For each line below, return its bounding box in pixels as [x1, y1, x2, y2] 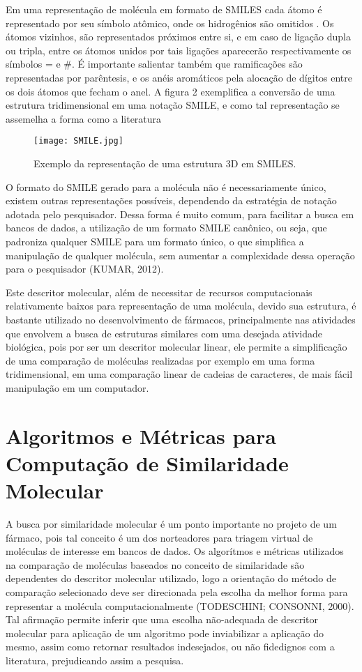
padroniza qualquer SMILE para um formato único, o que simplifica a [6, 234, 304, 248]
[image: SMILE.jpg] [33, 136, 123, 146]
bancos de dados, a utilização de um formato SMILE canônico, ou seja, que [6, 220, 327, 235]
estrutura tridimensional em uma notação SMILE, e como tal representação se [6, 98, 340, 112]
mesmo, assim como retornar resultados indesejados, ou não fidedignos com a [6, 639, 335, 654]
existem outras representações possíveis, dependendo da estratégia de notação [6, 193, 337, 208]
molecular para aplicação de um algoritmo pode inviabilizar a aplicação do [6, 625, 324, 640]
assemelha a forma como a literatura [6, 111, 162, 125]
